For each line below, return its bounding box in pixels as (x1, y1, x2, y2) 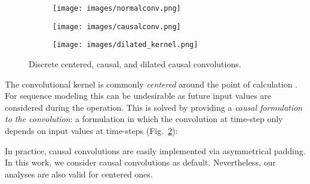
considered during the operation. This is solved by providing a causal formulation (5, 101, 303, 113)
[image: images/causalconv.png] (53, 22, 181, 31)
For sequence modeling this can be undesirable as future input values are (5, 89, 272, 102)
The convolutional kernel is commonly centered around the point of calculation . (5, 77, 297, 90)
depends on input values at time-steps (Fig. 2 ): (5, 124, 178, 136)
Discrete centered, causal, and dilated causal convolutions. (29, 57, 241, 70)
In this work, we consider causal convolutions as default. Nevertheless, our (5, 156, 276, 169)
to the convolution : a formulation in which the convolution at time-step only (5, 113, 283, 125)
